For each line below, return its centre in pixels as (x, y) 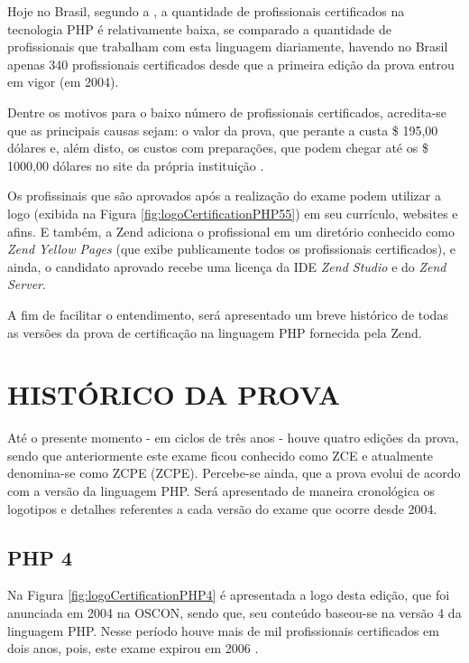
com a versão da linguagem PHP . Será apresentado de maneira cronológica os (221, 490)
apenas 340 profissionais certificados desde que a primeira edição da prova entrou (231, 64)
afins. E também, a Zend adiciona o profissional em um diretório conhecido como (231, 231)
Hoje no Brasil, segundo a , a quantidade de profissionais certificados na (206, 11)
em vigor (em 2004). (63, 82)
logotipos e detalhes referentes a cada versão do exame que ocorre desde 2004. (222, 508)
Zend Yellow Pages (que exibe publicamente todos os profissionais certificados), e (232, 249)
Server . (27, 284)
